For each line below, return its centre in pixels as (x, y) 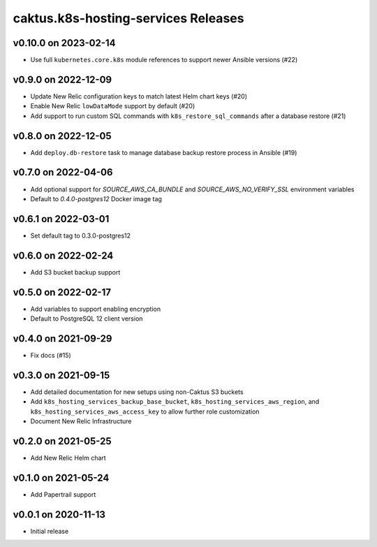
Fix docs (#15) (51, 355)
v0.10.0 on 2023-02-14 (64, 43)
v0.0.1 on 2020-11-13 (59, 515)
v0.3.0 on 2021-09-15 (61, 375)
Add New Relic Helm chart (68, 458)
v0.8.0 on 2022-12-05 (62, 136)
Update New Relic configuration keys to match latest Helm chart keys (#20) (139, 96)
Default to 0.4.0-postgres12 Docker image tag (96, 198)
